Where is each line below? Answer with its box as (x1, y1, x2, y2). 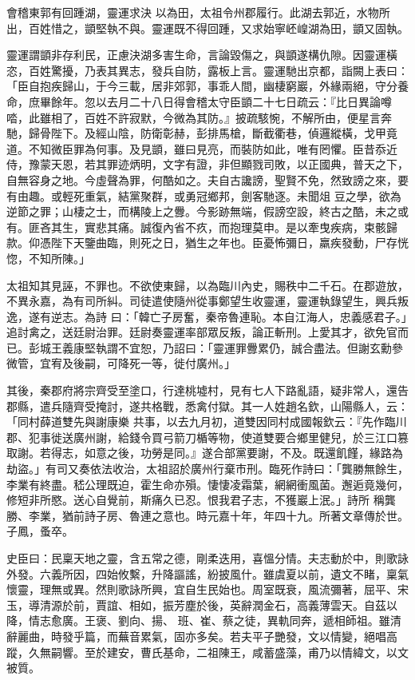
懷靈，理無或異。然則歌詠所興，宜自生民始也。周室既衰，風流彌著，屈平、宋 (6, 581, 409, 598)
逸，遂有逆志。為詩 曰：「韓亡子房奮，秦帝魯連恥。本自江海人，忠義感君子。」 (6, 308, 407, 324)
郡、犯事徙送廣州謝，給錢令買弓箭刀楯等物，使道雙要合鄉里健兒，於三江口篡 (6, 428, 409, 445)
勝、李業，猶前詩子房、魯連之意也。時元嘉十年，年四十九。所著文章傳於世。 (6, 507, 409, 523)
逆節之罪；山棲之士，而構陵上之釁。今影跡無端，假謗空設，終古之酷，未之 (6, 203, 397, 220)
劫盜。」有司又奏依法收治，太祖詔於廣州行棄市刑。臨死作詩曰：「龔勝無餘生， (6, 460, 409, 477)
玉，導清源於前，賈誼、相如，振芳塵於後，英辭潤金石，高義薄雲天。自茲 (6, 596, 386, 613)
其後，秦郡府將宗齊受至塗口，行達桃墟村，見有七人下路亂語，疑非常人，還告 (6, 382, 409, 399)
